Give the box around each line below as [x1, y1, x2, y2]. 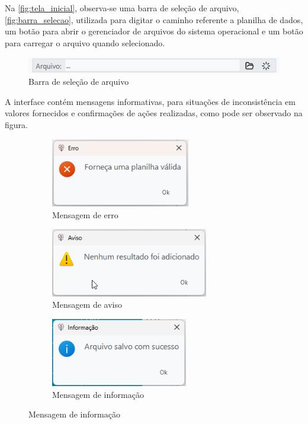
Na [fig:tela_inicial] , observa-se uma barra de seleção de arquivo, [5, 2, 239, 14]
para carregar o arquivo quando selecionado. [5, 36, 165, 49]
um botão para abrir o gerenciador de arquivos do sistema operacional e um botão [5, 25, 303, 37]
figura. [5, 119, 28, 130]
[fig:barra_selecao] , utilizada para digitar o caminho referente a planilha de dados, [5, 13, 303, 25]
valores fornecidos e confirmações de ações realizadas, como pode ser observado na [5, 107, 303, 119]
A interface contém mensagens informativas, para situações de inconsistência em [5, 95, 296, 107]
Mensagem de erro [52, 208, 118, 221]
